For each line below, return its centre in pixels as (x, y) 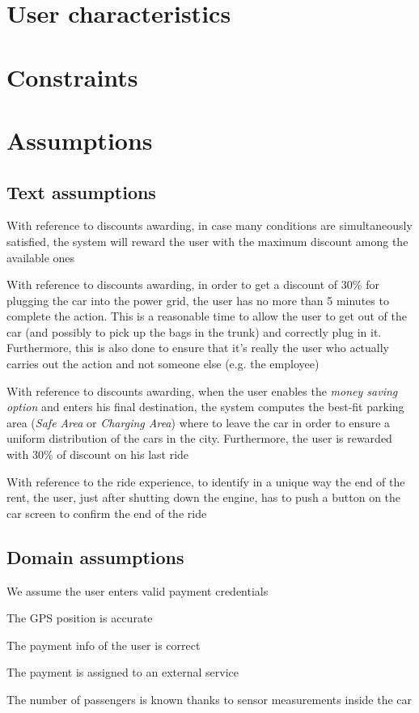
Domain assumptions (95, 556)
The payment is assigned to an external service (123, 672)
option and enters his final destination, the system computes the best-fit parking (205, 407)
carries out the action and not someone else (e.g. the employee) (163, 364)
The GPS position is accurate (80, 618)
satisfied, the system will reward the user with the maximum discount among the (207, 241)
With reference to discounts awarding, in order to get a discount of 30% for (193, 284)
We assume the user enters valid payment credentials (138, 590)
